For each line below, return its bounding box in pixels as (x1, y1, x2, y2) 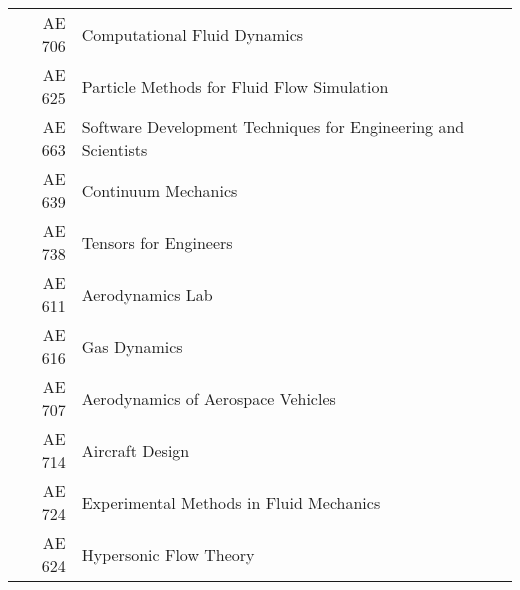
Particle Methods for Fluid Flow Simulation (81, 74, 389, 98)
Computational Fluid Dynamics (81, 22, 304, 46)
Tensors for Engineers (81, 230, 233, 254)
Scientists (81, 138, 148, 161)
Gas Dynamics (81, 334, 183, 358)
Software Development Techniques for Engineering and (81, 115, 465, 138)
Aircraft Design (81, 438, 190, 462)
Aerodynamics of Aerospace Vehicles (81, 386, 336, 410)
